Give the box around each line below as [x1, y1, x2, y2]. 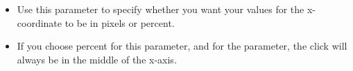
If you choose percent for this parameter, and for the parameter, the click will [17, 39, 347, 53]
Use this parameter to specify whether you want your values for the [17, 2, 304, 16]
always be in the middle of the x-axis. [17, 52, 177, 66]
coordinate [17, 15, 62, 30]
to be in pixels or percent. [64, 15, 175, 30]
